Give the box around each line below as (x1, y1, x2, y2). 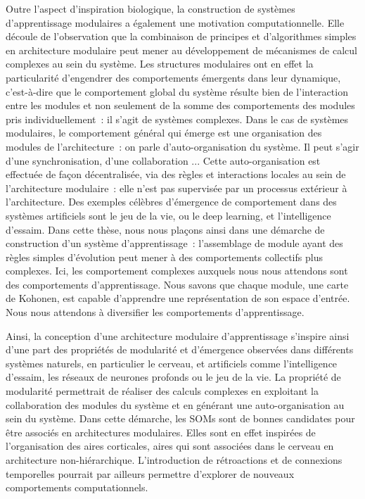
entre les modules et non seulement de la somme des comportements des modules (6, 98, 355, 113)
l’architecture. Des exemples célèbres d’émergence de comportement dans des (6, 194, 337, 209)
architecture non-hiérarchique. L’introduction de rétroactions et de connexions (6, 453, 342, 467)
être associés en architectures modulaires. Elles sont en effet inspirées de (6, 424, 316, 439)
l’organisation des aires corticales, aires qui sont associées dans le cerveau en (6, 438, 334, 453)
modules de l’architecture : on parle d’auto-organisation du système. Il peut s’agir (6, 139, 359, 153)
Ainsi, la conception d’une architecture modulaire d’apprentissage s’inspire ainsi (6, 328, 350, 343)
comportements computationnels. (6, 480, 148, 495)
